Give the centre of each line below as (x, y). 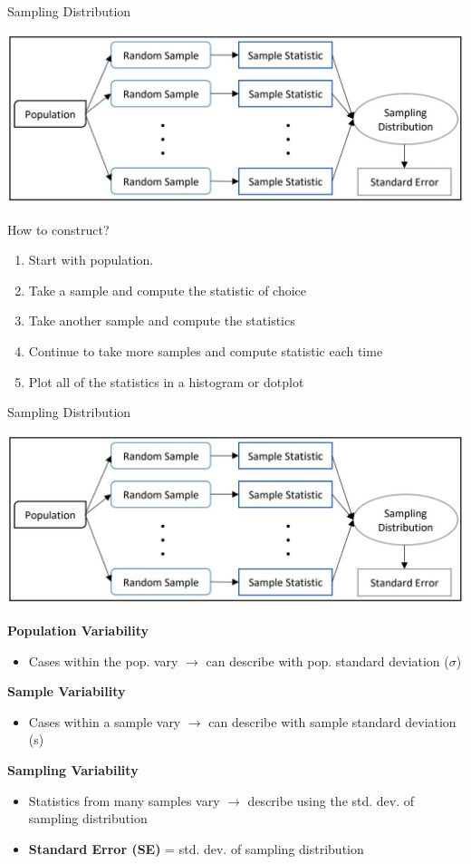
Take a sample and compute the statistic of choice (168, 290)
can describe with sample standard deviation (332, 721)
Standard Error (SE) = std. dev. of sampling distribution (196, 848)
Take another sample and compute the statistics (162, 320)
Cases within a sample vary (105, 721)
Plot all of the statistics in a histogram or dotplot (166, 381)
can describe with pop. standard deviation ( (327, 660)
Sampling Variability (73, 769)
